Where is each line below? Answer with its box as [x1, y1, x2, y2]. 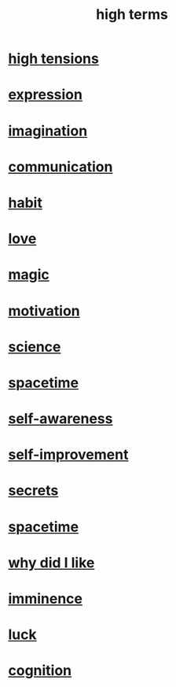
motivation [8, 301, 80, 319]
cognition [8, 662, 72, 680]
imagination [8, 122, 88, 139]
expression [8, 86, 82, 104]
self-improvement [8, 446, 129, 464]
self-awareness [8, 410, 113, 428]
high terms [95, 6, 169, 24]
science [8, 338, 61, 356]
